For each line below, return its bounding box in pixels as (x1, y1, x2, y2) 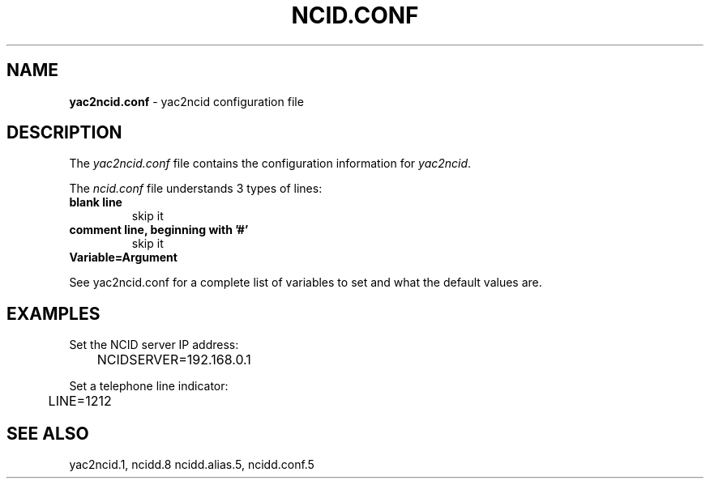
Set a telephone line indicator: (69, 379, 229, 394)
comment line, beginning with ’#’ (69, 223, 249, 237)
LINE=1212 (48, 393, 112, 410)
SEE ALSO (6, 423, 89, 444)
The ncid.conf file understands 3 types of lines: (69, 181, 323, 196)
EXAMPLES (6, 303, 101, 324)
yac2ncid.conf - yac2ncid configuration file (69, 94, 304, 108)
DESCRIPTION (6, 122, 122, 143)
